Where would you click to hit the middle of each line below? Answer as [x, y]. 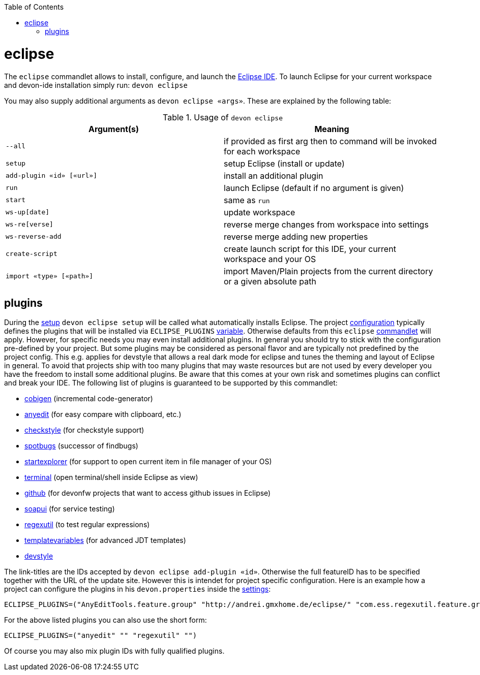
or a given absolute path [270, 281]
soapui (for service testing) [70, 509]
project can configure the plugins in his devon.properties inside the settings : [138, 589]
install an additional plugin [274, 175]
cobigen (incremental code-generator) [89, 399]
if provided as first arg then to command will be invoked [330, 141]
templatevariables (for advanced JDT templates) [105, 540]
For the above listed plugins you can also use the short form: [106, 620]
